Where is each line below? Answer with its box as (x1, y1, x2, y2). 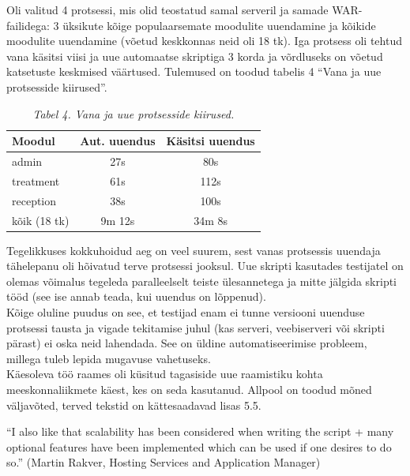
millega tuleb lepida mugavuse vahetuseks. (6, 350, 211, 366)
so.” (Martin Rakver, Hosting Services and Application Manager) (6, 454, 321, 470)
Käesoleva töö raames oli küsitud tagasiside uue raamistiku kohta (6, 365, 323, 382)
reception (12, 192, 57, 208)
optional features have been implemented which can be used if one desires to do (6, 438, 392, 455)
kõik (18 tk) (12, 212, 70, 228)
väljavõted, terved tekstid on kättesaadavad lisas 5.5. (6, 396, 261, 413)
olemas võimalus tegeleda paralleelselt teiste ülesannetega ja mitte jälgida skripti (6, 272, 397, 289)
